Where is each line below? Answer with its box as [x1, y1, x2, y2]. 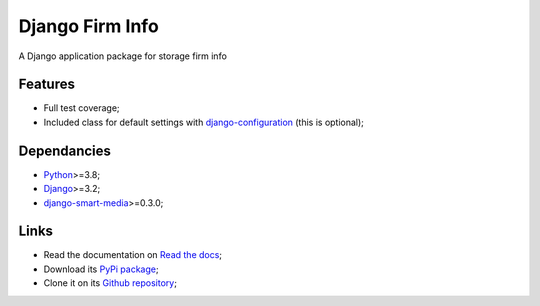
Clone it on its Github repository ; [43, 277, 177, 289]
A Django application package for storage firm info [18, 50, 227, 62]
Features [18, 76, 75, 93]
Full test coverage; [43, 102, 120, 114]
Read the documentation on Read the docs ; [43, 249, 223, 261]
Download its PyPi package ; [43, 263, 159, 275]
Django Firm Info [18, 15, 159, 37]
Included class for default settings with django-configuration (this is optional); [43, 116, 365, 128]
